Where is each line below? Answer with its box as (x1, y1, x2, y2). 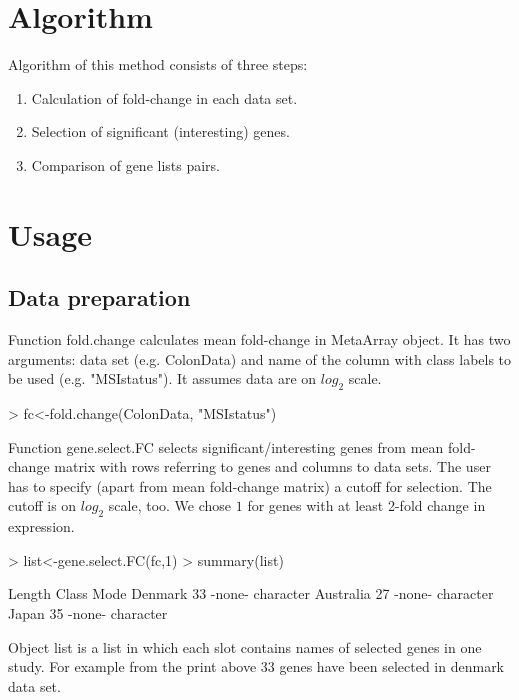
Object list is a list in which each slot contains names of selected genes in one (8, 636, 482, 657)
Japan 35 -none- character (8, 603, 168, 624)
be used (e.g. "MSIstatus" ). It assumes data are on (8, 368, 317, 389)
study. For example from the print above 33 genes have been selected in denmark (8, 656, 505, 677)
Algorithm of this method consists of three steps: (8, 54, 308, 75)
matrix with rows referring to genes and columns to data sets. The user (54, 456, 491, 477)
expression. (8, 516, 75, 537)
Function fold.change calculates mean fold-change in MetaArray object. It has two (8, 329, 511, 350)
